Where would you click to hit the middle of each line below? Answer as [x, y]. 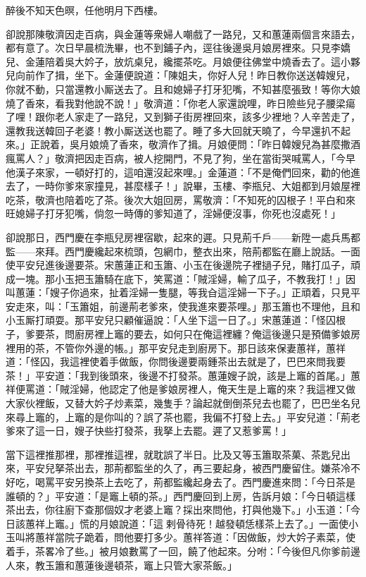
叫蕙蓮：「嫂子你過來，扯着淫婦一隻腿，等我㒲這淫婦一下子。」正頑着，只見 [178, 292]
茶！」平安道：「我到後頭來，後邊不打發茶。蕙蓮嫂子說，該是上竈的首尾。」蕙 [183, 375]
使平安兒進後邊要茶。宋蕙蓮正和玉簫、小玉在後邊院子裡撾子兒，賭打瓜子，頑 [183, 265]
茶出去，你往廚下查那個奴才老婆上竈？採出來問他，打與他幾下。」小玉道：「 [178, 510]
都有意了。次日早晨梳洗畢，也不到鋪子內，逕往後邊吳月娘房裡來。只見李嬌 [178, 48]
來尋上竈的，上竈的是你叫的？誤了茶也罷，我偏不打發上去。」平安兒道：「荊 [178, 417]
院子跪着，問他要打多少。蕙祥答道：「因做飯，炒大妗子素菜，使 [210, 537]
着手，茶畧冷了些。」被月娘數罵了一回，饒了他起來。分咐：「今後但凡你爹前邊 [183, 551]
